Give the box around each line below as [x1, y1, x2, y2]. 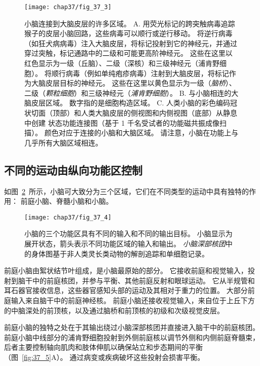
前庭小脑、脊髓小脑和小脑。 [20, 196, 113, 206]
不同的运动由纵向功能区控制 [4, 162, 142, 177]
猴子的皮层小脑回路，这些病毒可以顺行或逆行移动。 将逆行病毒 [24, 28, 233, 39]
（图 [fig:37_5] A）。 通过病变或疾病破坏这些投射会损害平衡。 [4, 351, 205, 362]
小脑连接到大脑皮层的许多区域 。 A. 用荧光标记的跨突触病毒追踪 [24, 18, 235, 28]
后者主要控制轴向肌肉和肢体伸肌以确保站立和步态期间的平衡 [4, 342, 203, 352]
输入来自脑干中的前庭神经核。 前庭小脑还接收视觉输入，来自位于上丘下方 [11, 295, 255, 305]
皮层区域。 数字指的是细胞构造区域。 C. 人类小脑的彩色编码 [31, 97, 230, 108]
